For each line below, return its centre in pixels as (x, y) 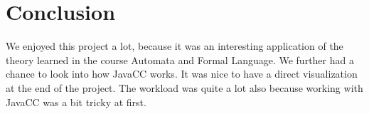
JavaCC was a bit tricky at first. (76, 102)
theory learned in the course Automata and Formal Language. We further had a (180, 59)
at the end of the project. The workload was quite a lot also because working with (184, 87)
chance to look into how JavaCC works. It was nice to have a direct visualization (182, 74)
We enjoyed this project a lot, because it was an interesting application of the (175, 46)
